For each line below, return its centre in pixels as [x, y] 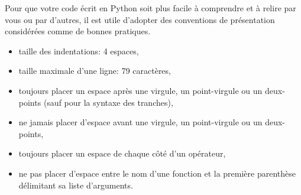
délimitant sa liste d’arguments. [76, 185]
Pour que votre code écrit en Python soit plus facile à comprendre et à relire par [150, 8]
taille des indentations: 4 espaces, [79, 51]
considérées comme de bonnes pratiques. [78, 31]
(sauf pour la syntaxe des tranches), [108, 102]
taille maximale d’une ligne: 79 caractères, [95, 71]
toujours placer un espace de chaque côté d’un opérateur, [122, 153]
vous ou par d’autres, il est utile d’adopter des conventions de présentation [140, 19]
